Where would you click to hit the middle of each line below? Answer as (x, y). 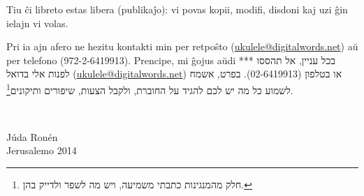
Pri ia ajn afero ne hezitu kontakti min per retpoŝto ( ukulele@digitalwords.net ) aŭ (182, 46)
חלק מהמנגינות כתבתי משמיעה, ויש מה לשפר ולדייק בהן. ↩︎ (137, 184)
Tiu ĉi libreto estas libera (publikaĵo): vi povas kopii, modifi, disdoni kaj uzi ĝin (177, 9)
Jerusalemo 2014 (42, 150)
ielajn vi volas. (37, 23)
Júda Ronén (32, 136)
